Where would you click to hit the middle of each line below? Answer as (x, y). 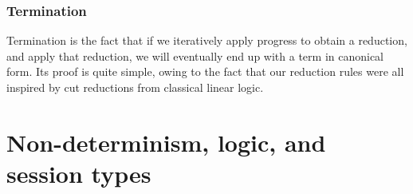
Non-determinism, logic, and (166, 142)
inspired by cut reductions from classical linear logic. (135, 87)
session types (79, 173)
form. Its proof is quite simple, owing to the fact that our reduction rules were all (205, 71)
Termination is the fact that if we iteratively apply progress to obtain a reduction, (207, 40)
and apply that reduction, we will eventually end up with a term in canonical (195, 55)
